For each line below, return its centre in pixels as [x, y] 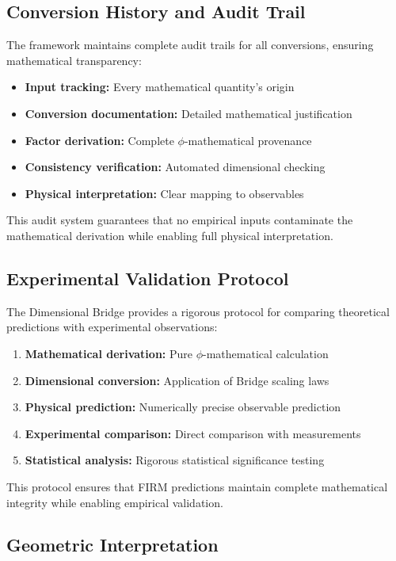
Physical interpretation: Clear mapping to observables [164, 193]
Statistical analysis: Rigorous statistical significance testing [175, 460]
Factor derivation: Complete [99, 140]
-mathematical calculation [266, 353]
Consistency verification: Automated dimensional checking [175, 167]
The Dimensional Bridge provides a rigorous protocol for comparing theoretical [198, 311]
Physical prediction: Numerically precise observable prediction [183, 407]
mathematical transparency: [74, 60]
